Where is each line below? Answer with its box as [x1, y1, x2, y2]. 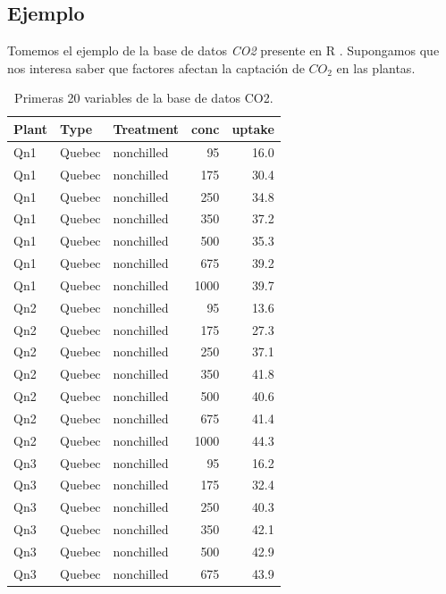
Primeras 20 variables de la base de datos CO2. [14, 88, 273, 107]
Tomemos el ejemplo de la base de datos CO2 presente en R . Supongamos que [7, 41, 440, 60]
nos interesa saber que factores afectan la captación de [7, 58, 305, 77]
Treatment [113, 119, 180, 138]
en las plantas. [336, 58, 416, 77]
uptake [231, 119, 274, 138]
